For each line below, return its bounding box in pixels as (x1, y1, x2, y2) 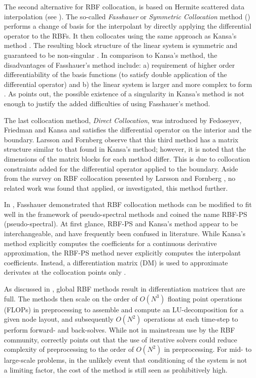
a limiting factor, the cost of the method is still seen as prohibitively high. (4, 365, 228, 375)
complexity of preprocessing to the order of (4, 344, 134, 354)
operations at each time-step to (144, 314, 238, 324)
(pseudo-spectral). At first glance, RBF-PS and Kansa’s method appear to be (4, 218, 238, 229)
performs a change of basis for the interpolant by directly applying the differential (4, 21, 252, 31)
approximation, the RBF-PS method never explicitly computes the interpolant (4, 248, 241, 258)
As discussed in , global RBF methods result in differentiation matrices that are (4, 284, 245, 294)
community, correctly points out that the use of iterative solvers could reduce (4, 334, 237, 344)
